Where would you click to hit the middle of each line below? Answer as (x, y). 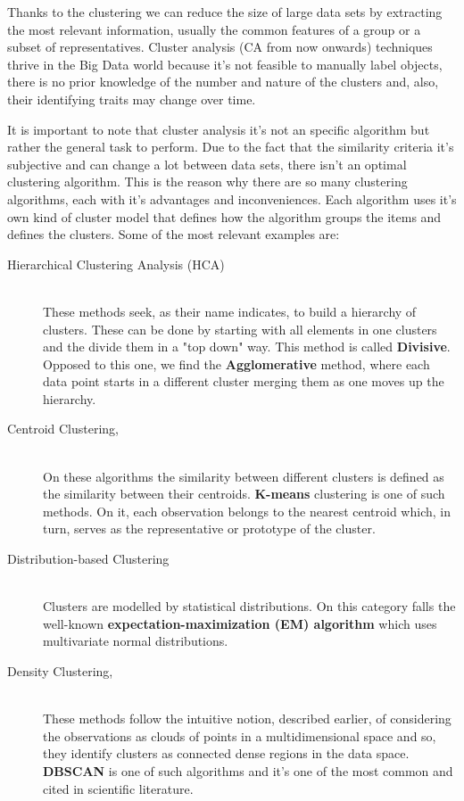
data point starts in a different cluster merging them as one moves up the (244, 381)
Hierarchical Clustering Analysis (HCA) (116, 264)
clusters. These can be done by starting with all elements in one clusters (240, 329)
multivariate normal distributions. (136, 641)
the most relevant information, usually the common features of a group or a (214, 29)
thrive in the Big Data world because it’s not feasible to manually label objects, (225, 64)
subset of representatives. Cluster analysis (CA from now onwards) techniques (220, 47)
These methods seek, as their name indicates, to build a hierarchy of (230, 311)
